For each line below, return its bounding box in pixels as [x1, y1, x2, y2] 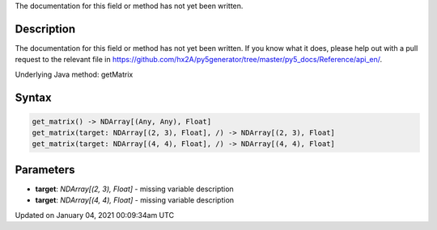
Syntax [15, 90, 52, 104]
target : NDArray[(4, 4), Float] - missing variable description [35, 195, 235, 205]
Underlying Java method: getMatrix [15, 69, 134, 79]
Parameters [15, 162, 75, 177]
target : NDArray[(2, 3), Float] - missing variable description [35, 184, 234, 194]
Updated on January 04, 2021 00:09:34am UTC [15, 210, 174, 220]
